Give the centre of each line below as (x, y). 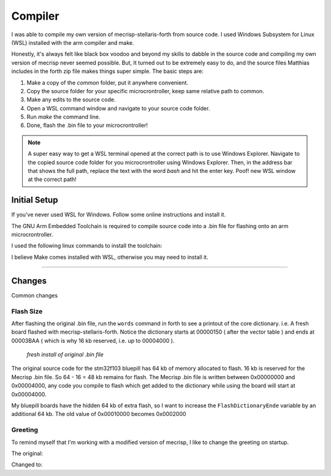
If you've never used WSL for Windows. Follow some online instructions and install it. (119, 215)
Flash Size (27, 311)
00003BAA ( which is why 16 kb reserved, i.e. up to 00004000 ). (93, 340)
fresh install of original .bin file (65, 355)
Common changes (35, 295)
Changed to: (27, 465)
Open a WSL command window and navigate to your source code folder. (118, 108)
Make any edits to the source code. (71, 100)
